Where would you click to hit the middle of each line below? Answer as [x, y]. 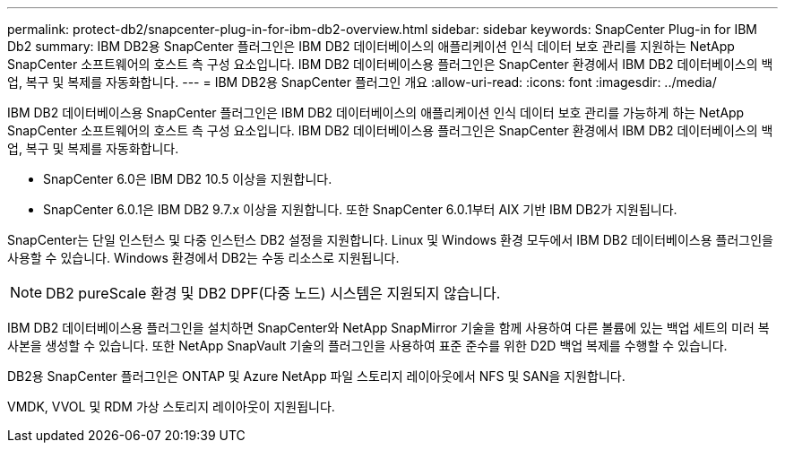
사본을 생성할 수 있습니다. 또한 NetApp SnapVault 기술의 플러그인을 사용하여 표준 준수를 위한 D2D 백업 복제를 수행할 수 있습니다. [367, 346]
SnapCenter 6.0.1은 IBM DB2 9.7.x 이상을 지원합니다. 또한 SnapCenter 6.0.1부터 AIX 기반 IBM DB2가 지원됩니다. [360, 209]
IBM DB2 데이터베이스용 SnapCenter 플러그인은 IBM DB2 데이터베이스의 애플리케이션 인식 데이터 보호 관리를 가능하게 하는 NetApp [376, 112]
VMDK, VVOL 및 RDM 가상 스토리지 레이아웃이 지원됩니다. [171, 407]
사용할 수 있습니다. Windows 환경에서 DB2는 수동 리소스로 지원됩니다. [203, 258]
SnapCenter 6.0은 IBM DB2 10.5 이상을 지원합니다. [188, 179]
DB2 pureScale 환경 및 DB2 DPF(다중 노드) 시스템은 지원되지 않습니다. [273, 293]
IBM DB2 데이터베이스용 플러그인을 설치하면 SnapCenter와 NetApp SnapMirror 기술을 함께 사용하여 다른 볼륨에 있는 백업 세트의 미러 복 [388, 328]
